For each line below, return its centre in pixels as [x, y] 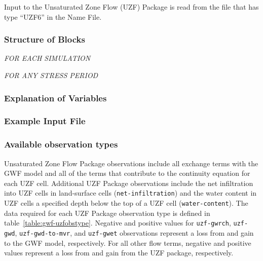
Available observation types [61, 144]
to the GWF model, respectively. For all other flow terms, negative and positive [128, 243]
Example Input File [45, 121]
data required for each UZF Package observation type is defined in [107, 213]
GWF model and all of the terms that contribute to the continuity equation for [127, 173]
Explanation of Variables [55, 98]
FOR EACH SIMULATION [47, 58]
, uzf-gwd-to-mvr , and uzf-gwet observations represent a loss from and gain [134, 232]
